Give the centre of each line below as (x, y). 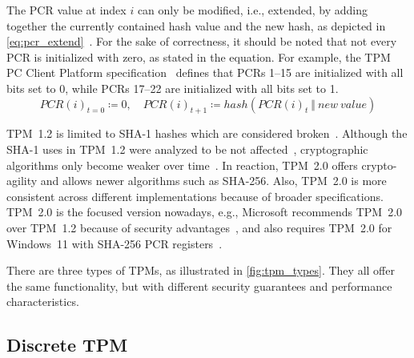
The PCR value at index (66, 10)
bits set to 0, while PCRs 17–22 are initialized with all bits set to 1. (173, 88)
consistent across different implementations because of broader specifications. (195, 196)
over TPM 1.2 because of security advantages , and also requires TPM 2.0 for (199, 227)
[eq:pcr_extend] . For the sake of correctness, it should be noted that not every (202, 41)
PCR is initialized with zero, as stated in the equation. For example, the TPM (199, 56)
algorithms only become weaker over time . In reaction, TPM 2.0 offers (182, 165)
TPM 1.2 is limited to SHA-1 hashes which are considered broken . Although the (207, 133)
